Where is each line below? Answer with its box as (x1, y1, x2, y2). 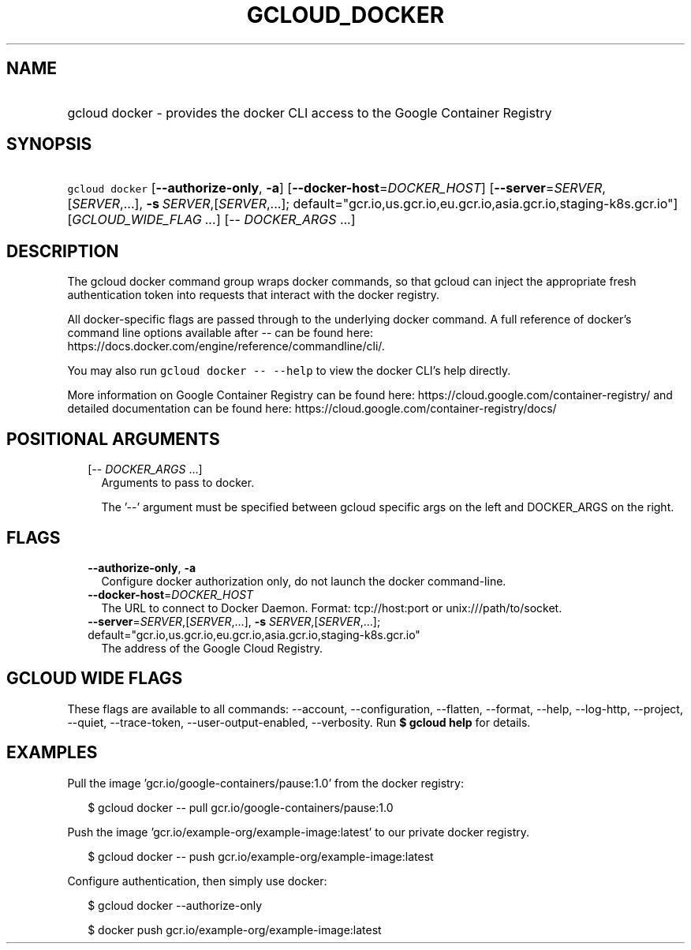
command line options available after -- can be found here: (67, 326, 374, 340)
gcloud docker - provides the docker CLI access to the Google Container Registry (67, 104, 552, 121)
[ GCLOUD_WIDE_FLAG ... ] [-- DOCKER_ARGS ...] (67, 211, 356, 228)
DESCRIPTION (6, 241, 119, 261)
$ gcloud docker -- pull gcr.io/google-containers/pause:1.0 (88, 800, 394, 814)
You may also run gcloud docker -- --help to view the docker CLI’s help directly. (67, 364, 511, 378)
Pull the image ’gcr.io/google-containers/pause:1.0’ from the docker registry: (67, 776, 465, 790)
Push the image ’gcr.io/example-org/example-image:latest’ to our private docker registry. (67, 825, 529, 839)
